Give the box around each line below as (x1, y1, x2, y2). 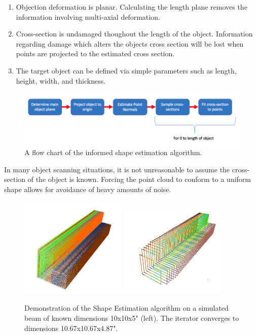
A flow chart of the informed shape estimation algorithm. (24, 147, 202, 158)
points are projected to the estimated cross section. (16, 48, 175, 59)
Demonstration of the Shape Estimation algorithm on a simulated (24, 303, 229, 313)
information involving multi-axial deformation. (16, 11, 160, 22)
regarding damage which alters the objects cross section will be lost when (16, 38, 244, 49)
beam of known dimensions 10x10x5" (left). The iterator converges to (24, 312, 239, 323)
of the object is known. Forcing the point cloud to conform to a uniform (27, 174, 251, 184)
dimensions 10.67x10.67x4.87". (24, 322, 118, 333)
